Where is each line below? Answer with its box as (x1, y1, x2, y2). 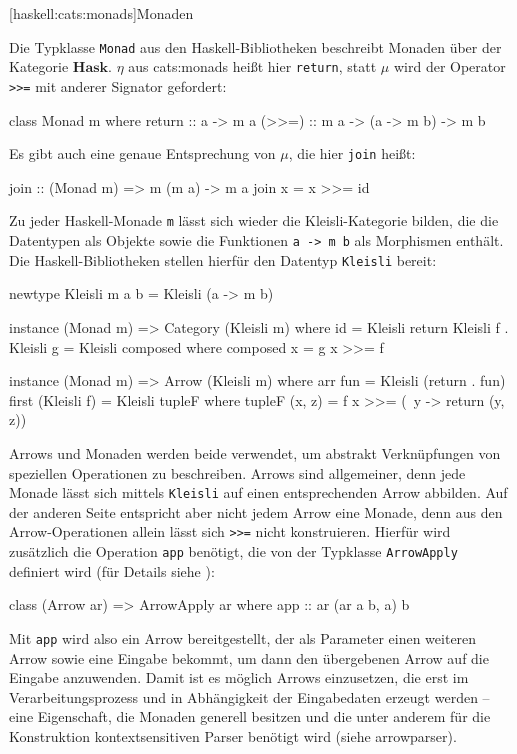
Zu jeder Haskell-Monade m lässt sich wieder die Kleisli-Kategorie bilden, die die (9, 210, 499, 231)
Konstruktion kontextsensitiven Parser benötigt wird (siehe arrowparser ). (9, 725, 457, 746)
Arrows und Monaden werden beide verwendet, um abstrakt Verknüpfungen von (9, 442, 501, 463)
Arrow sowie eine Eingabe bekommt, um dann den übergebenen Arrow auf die (9, 647, 489, 668)
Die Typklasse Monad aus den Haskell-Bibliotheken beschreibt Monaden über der (9, 36, 502, 57)
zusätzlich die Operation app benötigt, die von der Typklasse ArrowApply (9, 541, 458, 562)
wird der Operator (393, 56, 506, 77)
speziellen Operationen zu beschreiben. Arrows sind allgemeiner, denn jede (9, 462, 466, 483)
